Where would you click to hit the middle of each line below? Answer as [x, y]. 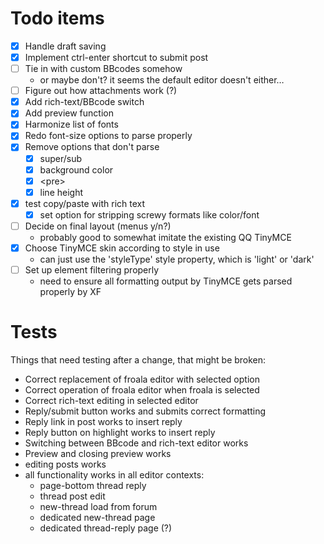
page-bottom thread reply [93, 485]
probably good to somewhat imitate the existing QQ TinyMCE [165, 237]
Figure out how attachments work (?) [101, 91]
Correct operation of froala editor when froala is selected [142, 390]
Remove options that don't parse [92, 147]
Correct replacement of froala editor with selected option [142, 379]
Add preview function [69, 113]
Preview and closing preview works [98, 453]
